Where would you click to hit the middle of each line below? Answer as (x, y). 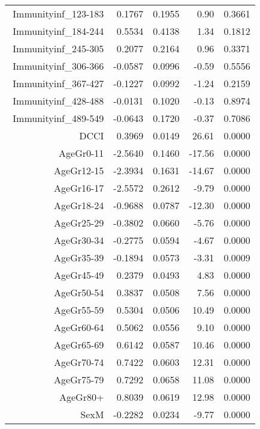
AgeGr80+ (81, 397)
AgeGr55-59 (79, 310)
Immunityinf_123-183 (58, 14)
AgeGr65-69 (79, 345)
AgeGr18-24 (79, 205)
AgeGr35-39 (79, 257)
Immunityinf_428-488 (58, 101)
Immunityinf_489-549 (58, 118)
